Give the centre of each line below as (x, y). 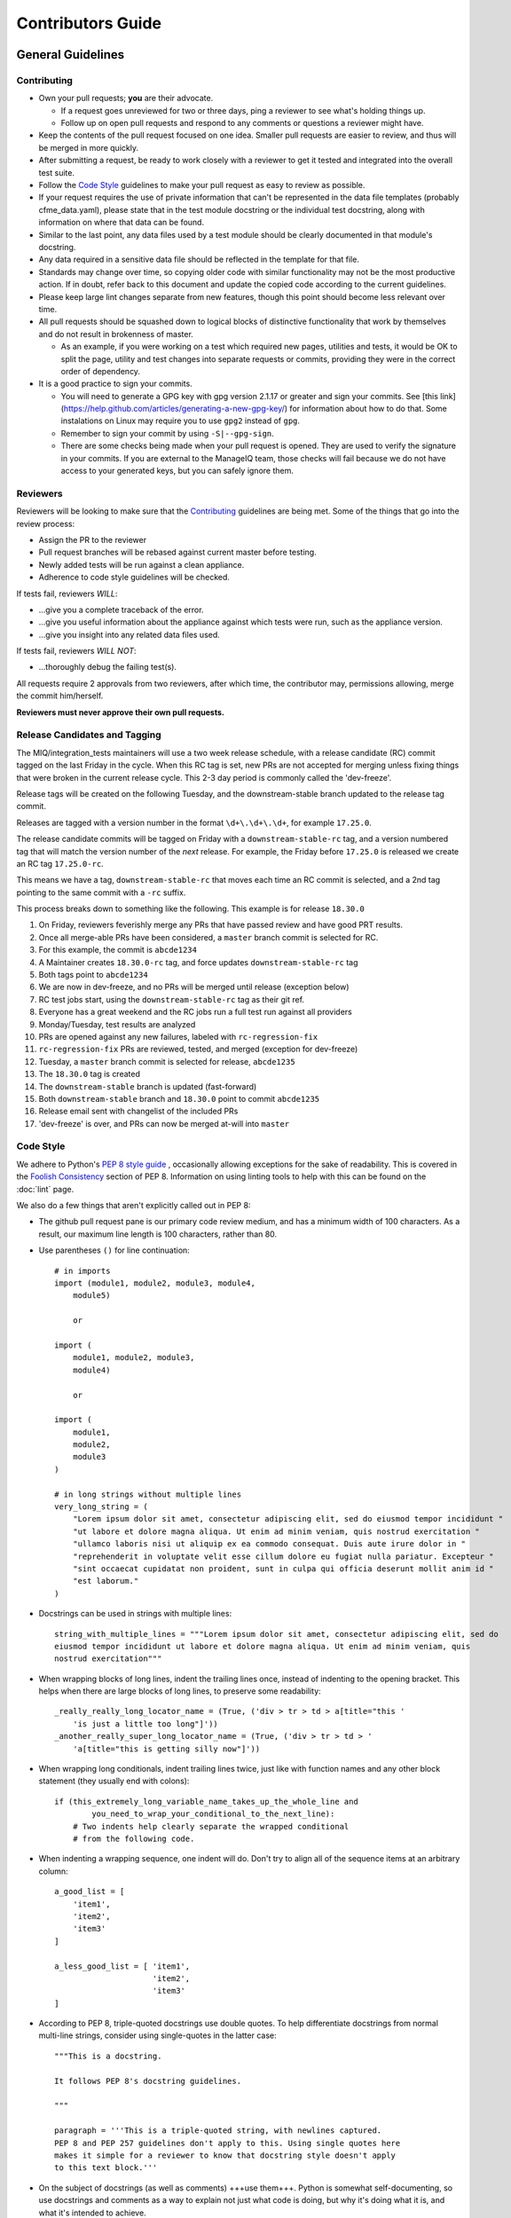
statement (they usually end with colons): (114, 1781)
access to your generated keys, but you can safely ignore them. (177, 471)
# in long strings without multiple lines (148, 1494)
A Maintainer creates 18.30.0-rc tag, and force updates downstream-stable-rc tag (198, 962)
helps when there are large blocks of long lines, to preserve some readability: (180, 1691)
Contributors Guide (89, 23)
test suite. (57, 172)
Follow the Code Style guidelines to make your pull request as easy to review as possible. (202, 185)
